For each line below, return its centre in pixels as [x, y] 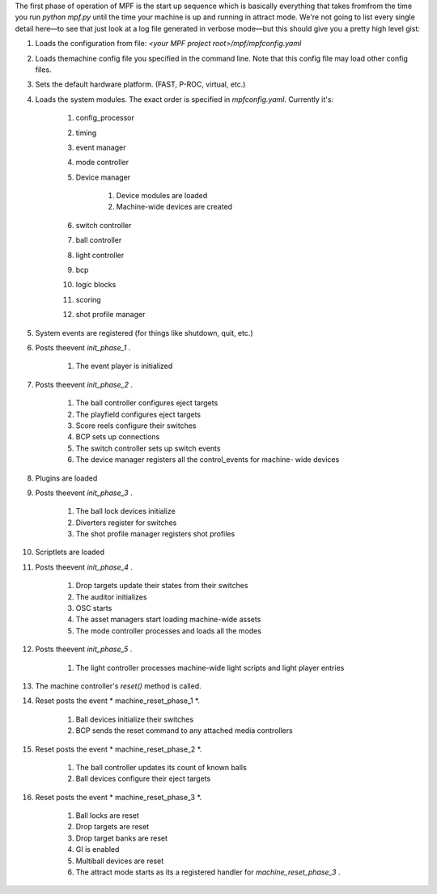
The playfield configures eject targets [138, 414]
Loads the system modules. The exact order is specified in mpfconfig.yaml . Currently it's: [185, 99]
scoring [88, 299]
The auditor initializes [111, 597]
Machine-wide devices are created [174, 207]
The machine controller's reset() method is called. [118, 686]
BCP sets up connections [118, 437]
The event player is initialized [124, 366]
